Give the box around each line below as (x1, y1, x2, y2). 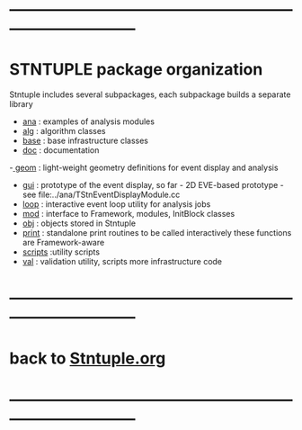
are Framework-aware (22, 237, 105, 248)
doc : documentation (22, 145, 100, 156)
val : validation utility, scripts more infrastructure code (22, 256, 223, 267)
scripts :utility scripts (22, 246, 101, 257)
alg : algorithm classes (22, 126, 106, 137)
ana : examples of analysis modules (22, 116, 155, 127)
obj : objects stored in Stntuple (22, 218, 137, 228)
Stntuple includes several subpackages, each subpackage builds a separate (9, 89, 291, 100)
